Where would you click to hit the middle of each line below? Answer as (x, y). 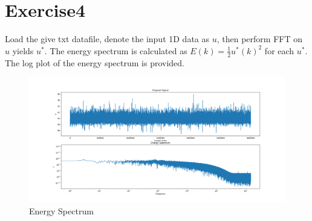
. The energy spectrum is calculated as (116, 50)
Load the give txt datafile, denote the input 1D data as (107, 39)
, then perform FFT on (259, 39)
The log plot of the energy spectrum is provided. (95, 62)
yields (23, 50)
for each (279, 50)
